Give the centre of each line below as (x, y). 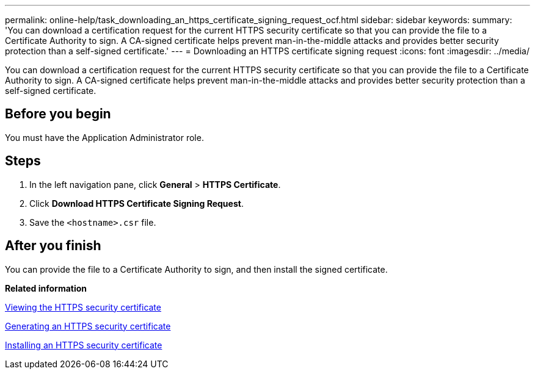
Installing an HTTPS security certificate (84, 345)
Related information (46, 288)
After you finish (53, 246)
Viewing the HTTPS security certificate (83, 307)
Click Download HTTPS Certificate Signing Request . (136, 203)
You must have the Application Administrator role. (104, 137)
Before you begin (58, 114)
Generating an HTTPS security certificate (88, 326)
